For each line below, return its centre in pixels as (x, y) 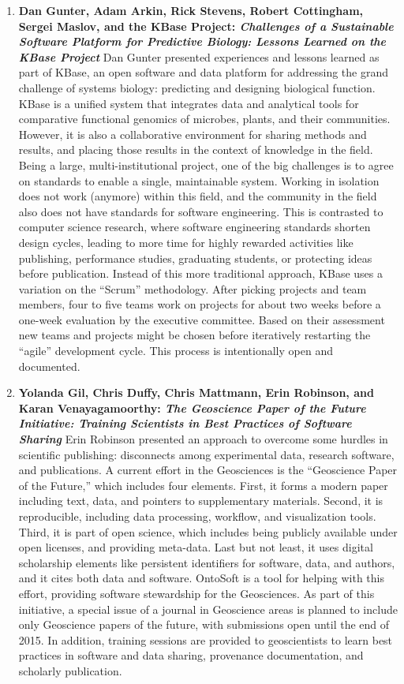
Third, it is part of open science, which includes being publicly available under (208, 531)
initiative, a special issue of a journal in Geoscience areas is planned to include (208, 609)
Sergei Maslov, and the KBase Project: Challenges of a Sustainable (206, 26)
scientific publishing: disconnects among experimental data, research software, (206, 454)
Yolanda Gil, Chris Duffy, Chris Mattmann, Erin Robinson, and (196, 392)
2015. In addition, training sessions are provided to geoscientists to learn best (206, 639)
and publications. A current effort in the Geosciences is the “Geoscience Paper (208, 470)
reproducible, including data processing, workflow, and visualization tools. (197, 516)
